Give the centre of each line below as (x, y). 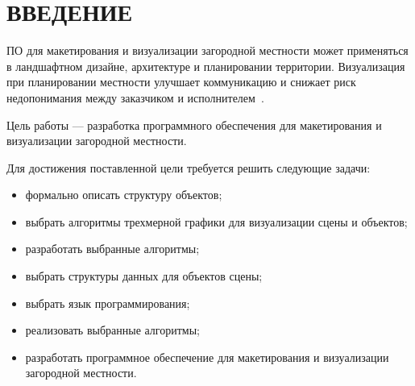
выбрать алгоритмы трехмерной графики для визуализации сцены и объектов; (216, 221)
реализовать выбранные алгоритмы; (112, 330)
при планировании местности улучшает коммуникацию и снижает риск (181, 82)
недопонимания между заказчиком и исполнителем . (135, 97)
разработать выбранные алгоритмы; (112, 249)
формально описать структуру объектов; (124, 195)
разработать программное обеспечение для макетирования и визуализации (207, 357)
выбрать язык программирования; (108, 303)
